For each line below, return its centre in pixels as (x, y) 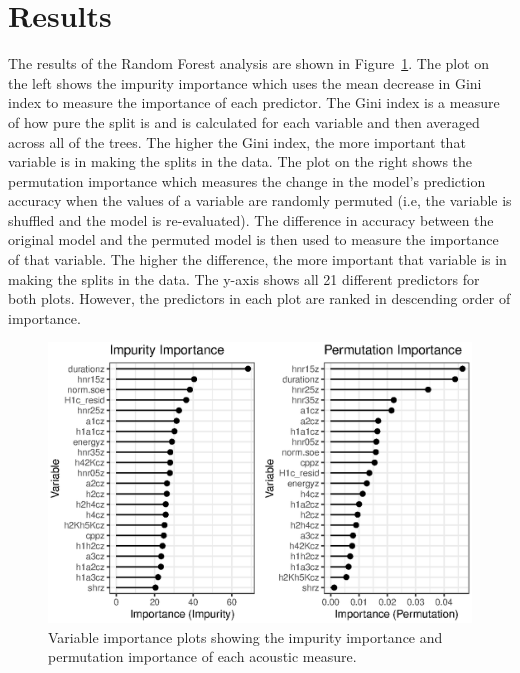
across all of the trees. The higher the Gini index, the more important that (237, 141)
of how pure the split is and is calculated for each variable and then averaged (244, 121)
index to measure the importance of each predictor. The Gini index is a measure (254, 102)
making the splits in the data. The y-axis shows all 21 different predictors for (244, 278)
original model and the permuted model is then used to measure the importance (253, 239)
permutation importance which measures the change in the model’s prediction (247, 180)
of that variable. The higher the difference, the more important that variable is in (257, 259)
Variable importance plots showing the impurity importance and (245, 636)
